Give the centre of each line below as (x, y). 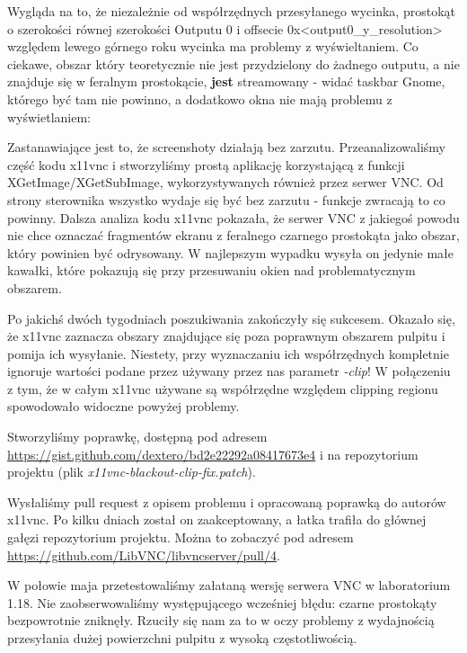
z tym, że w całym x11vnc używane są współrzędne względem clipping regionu (223, 388)
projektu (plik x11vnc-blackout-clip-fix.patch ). (132, 472)
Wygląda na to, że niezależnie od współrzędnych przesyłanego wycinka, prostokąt (231, 11)
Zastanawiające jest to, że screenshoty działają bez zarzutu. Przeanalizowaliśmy (226, 147)
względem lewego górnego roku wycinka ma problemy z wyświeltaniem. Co (213, 46)
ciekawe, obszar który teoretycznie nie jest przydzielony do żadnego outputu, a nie (233, 63)
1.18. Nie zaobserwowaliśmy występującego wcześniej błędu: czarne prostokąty (222, 602)
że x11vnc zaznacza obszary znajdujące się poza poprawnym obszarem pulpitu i (226, 336)
